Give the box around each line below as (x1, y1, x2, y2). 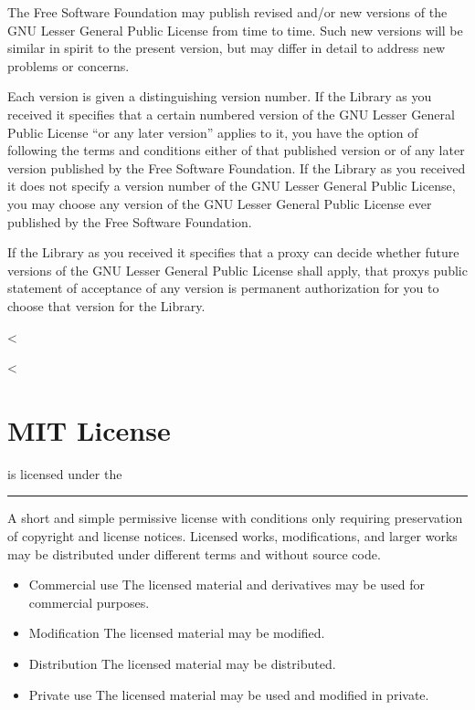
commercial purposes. (28, 592, 150, 611)
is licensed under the (7, 464, 122, 483)
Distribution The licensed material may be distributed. (28, 653, 336, 673)
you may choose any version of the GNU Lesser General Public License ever (7, 193, 432, 213)
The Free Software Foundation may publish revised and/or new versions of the (7, 3, 448, 21)
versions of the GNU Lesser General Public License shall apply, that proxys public (7, 260, 468, 279)
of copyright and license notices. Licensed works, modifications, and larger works (7, 527, 458, 545)
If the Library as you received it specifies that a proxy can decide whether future (7, 243, 459, 262)
